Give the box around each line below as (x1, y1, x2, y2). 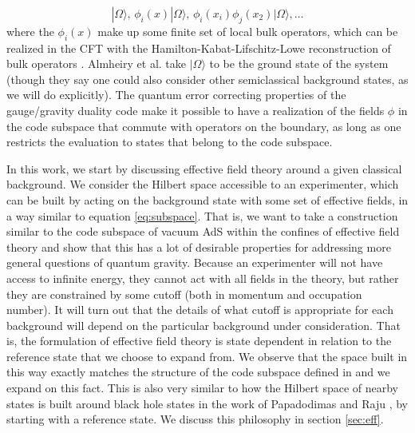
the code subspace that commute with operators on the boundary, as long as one (6, 117, 401, 134)
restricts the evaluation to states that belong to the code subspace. (6, 133, 333, 150)
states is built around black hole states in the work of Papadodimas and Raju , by (6, 395, 409, 411)
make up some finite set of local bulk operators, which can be (97, 22, 398, 39)
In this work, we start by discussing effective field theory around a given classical (6, 160, 402, 177)
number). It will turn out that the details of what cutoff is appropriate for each (6, 301, 393, 318)
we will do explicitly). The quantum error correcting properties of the (6, 86, 346, 103)
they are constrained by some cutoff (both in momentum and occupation (6, 285, 362, 302)
